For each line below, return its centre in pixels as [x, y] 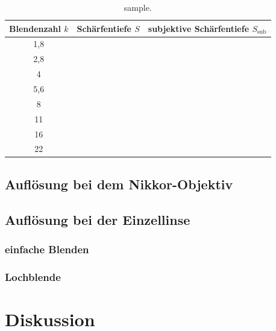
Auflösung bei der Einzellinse [98, 219]
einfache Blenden [47, 249]
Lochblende [33, 276]
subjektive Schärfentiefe [199, 28]
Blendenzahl [35, 28]
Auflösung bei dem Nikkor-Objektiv [119, 184]
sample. [138, 7]
